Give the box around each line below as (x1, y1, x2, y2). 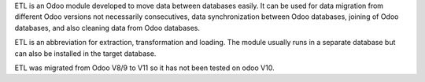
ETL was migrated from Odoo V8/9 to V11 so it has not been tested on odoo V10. (14, 63, 275, 73)
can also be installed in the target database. (14, 48, 157, 58)
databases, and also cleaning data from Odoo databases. (14, 23, 201, 32)
